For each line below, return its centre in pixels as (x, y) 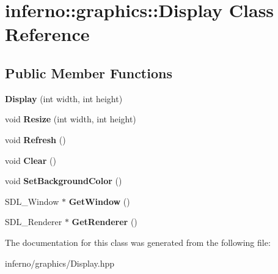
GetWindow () (99, 201)
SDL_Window (32, 201)
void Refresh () (35, 139)
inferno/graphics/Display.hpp (60, 263)
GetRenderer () (104, 222)
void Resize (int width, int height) (71, 119)
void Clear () (31, 160)
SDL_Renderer (34, 222)
